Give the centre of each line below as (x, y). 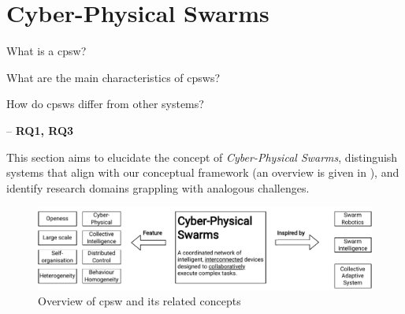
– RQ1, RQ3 (40, 130)
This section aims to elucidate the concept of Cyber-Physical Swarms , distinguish (202, 157)
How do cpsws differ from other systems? (105, 104)
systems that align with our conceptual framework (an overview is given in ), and (203, 172)
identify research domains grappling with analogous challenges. (158, 187)
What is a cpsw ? (46, 51)
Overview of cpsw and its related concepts (139, 301)
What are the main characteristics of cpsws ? (113, 77)
